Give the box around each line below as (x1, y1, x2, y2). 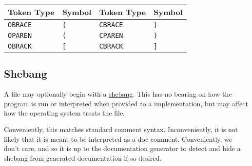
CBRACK (99, 42, 123, 50)
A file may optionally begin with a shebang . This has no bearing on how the (4, 89, 232, 99)
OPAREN (8, 32, 32, 39)
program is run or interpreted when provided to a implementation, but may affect (4, 98, 248, 108)
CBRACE (99, 21, 123, 29)
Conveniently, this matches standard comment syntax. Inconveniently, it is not (4, 124, 238, 134)
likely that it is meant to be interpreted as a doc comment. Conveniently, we (4, 133, 233, 144)
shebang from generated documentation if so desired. (4, 152, 162, 163)
